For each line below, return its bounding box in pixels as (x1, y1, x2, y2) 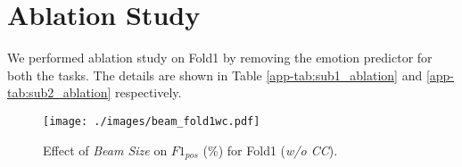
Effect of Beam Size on (43, 140, 168, 159)
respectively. (115, 83, 182, 102)
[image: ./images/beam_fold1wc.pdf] (43, 114, 260, 128)
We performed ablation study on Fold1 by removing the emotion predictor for (7, 48, 433, 67)
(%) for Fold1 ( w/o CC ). (202, 140, 338, 159)
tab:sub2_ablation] (7, 83, 111, 102)
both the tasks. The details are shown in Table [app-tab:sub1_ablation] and (7, 65, 423, 84)
